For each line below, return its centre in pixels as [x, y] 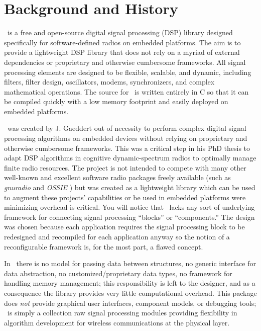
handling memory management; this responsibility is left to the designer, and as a [130, 283]
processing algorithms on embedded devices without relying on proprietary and [126, 138]
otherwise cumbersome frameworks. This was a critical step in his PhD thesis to [127, 148]
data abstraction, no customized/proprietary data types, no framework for [118, 273]
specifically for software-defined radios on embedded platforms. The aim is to [122, 42]
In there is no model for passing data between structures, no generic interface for [130, 263]
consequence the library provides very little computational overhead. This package [130, 293]
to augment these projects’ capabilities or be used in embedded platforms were [125, 197]
